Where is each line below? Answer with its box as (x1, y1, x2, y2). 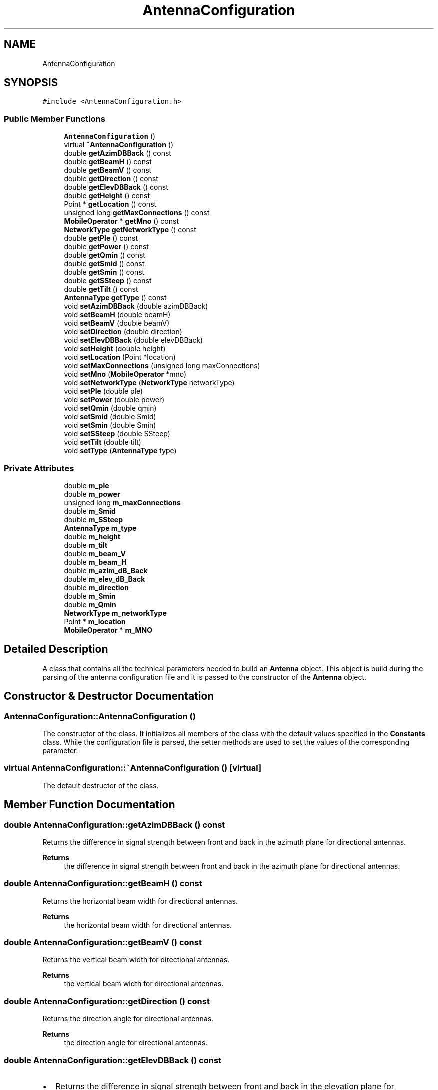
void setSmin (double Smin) (64, 421, 156, 430)
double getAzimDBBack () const (64, 149, 171, 158)
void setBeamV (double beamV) (64, 319, 170, 328)
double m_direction (64, 583, 129, 592)
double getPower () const (64, 242, 149, 251)
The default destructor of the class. (42, 781, 159, 790)
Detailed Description (4, 643, 108, 656)
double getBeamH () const (64, 157, 152, 166)
